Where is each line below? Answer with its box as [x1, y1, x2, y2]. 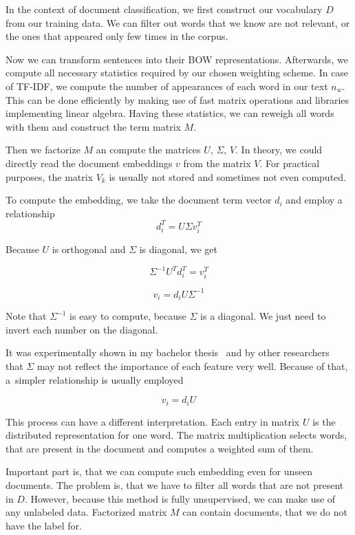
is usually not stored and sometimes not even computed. [109, 169, 346, 184]
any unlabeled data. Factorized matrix [6, 505, 167, 519]
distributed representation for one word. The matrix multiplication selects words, [6, 428, 347, 442]
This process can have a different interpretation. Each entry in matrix [6, 414, 300, 428]
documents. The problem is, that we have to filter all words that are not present [6, 477, 344, 492]
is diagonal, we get [139, 241, 217, 256]
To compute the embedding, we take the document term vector [6, 193, 272, 207]
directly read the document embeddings [6, 155, 173, 170]
